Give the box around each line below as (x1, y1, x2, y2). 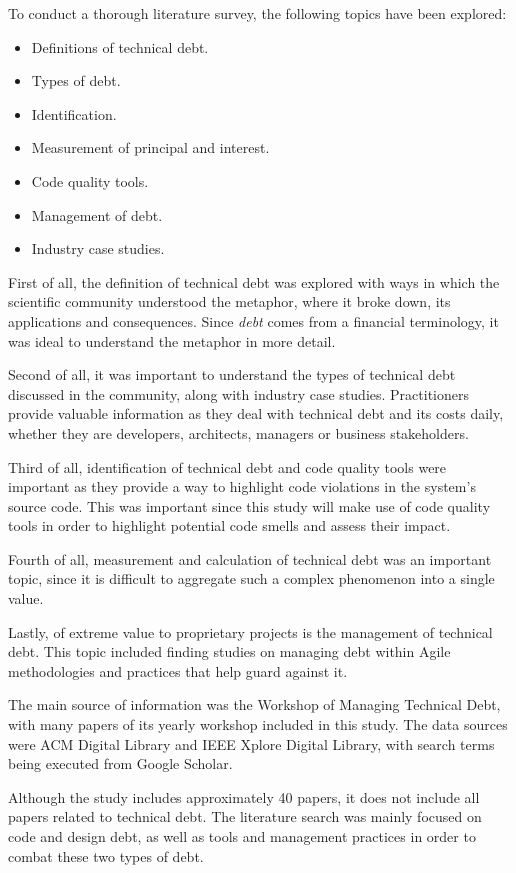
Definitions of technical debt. (31, 36, 209, 57)
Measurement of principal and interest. (31, 137, 270, 158)
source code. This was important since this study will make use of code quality (8, 495, 491, 516)
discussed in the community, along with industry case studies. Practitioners (8, 383, 469, 404)
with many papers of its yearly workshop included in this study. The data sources (8, 714, 508, 735)
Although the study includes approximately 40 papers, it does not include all (8, 786, 480, 807)
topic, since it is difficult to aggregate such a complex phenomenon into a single (8, 568, 495, 589)
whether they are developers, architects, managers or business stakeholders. (8, 422, 469, 443)
